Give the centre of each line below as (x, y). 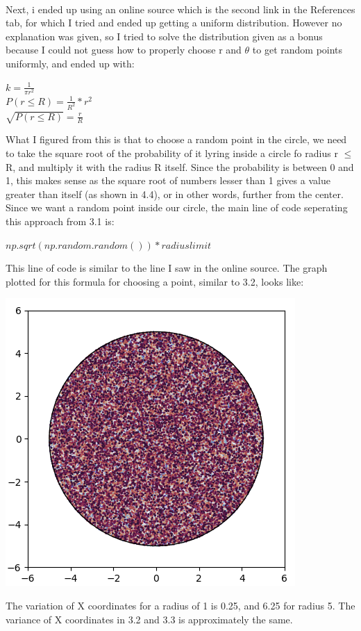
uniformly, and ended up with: (70, 63)
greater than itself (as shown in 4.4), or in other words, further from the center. (175, 194)
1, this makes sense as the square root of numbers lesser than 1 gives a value (168, 180)
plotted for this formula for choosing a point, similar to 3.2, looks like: (155, 281)
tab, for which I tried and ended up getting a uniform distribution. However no (174, 23)
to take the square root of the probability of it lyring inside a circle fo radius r (172, 153)
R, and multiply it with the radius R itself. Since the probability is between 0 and (180, 166)
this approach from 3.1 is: (60, 221)
